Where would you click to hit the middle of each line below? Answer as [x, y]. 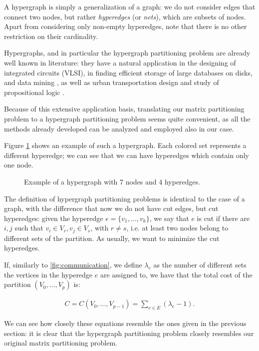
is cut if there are [223, 218]
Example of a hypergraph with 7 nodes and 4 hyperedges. [112, 181]
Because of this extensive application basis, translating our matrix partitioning [124, 109]
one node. [19, 165]
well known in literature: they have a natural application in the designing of [120, 62]
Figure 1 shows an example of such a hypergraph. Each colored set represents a [125, 145]
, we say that [169, 218]
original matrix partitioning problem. [61, 343]
